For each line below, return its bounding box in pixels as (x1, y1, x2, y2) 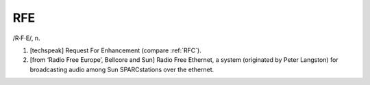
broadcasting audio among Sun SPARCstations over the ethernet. (29, 65, 214, 73)
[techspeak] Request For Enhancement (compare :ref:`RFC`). (29, 46, 201, 54)
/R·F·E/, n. (12, 34, 40, 42)
